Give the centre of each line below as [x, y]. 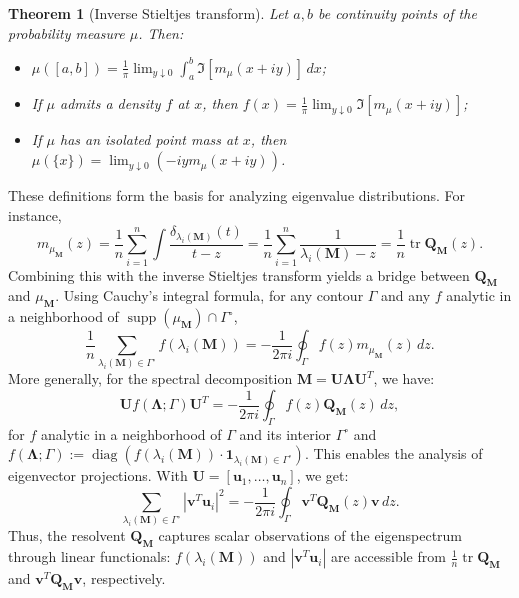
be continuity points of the [397, 13]
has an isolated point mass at [148, 139]
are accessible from [388, 556]
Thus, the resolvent [67, 535]
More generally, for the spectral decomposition [150, 378]
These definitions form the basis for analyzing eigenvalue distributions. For [237, 195]
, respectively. [124, 578]
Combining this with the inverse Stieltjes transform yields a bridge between [239, 274]
